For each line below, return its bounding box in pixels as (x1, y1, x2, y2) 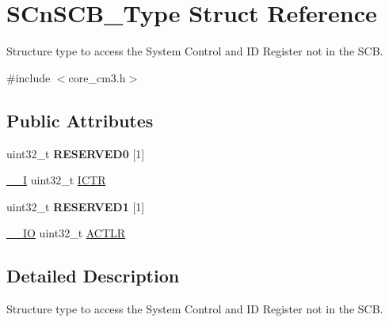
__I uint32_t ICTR (6, 172, 106, 188)
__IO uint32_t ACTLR (6, 225, 126, 241)
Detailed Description (6, 263, 180, 288)
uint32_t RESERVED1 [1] (6, 198, 145, 214)
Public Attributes (6, 108, 154, 132)
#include (6, 69, 51, 85)
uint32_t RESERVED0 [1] (6, 145, 145, 161)
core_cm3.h (68, 69, 126, 85)
